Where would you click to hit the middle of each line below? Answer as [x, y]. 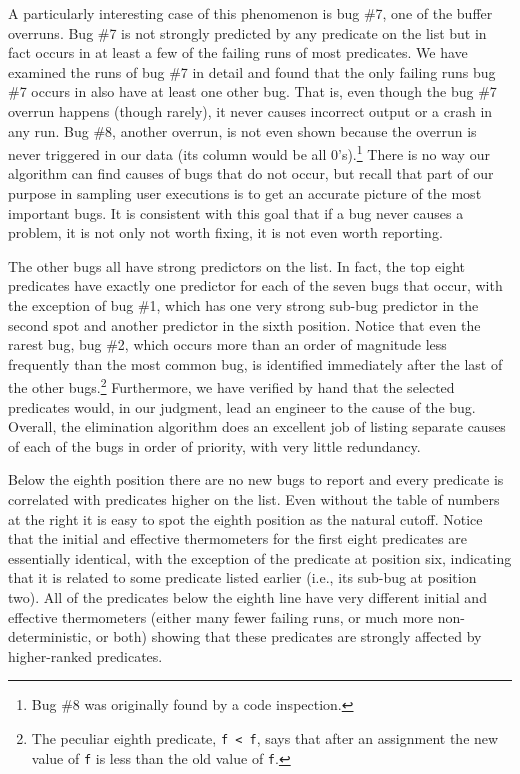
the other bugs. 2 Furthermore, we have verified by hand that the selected [231, 385]
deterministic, [50, 636]
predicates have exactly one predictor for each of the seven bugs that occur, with [255, 285]
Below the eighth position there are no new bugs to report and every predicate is [256, 479]
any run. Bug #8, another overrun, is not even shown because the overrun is [242, 130]
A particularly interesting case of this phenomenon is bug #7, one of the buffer [250, 13]
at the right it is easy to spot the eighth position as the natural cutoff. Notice [245, 518]
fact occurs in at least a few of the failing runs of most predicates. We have [238, 52]
